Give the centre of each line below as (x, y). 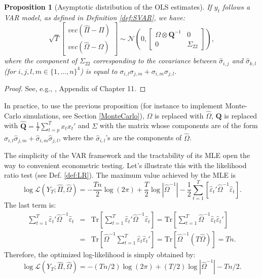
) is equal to (99, 71)
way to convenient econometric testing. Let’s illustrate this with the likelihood (125, 165)
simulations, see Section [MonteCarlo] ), (84, 115)
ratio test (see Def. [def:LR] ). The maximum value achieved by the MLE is (120, 175)
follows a (236, 7)
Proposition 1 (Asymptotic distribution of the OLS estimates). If (108, 7)
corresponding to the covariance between (155, 61)
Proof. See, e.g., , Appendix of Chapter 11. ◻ (75, 88)
